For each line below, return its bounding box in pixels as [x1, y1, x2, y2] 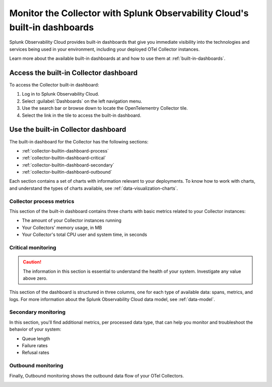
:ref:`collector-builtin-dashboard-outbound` [22, 169, 112, 175]
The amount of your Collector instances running [22, 217, 122, 223]
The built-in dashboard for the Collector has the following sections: [9, 138, 149, 144]
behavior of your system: [9, 326, 61, 332]
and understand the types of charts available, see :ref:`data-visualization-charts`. [9, 185, 178, 191]
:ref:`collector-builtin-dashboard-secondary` [22, 162, 114, 168]
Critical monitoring [9, 244, 56, 251]
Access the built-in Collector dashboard [9, 68, 138, 77]
